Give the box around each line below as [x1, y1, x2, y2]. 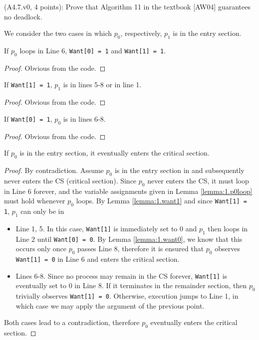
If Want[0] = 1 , [4, 113, 52, 124]
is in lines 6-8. [63, 113, 106, 124]
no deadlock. [4, 11, 42, 21]
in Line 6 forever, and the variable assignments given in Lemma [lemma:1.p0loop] [4, 185, 253, 196]
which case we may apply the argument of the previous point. [15, 300, 205, 311]
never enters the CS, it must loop [147, 175, 249, 185]
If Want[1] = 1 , [4, 79, 52, 90]
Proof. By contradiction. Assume [4, 165, 104, 175]
